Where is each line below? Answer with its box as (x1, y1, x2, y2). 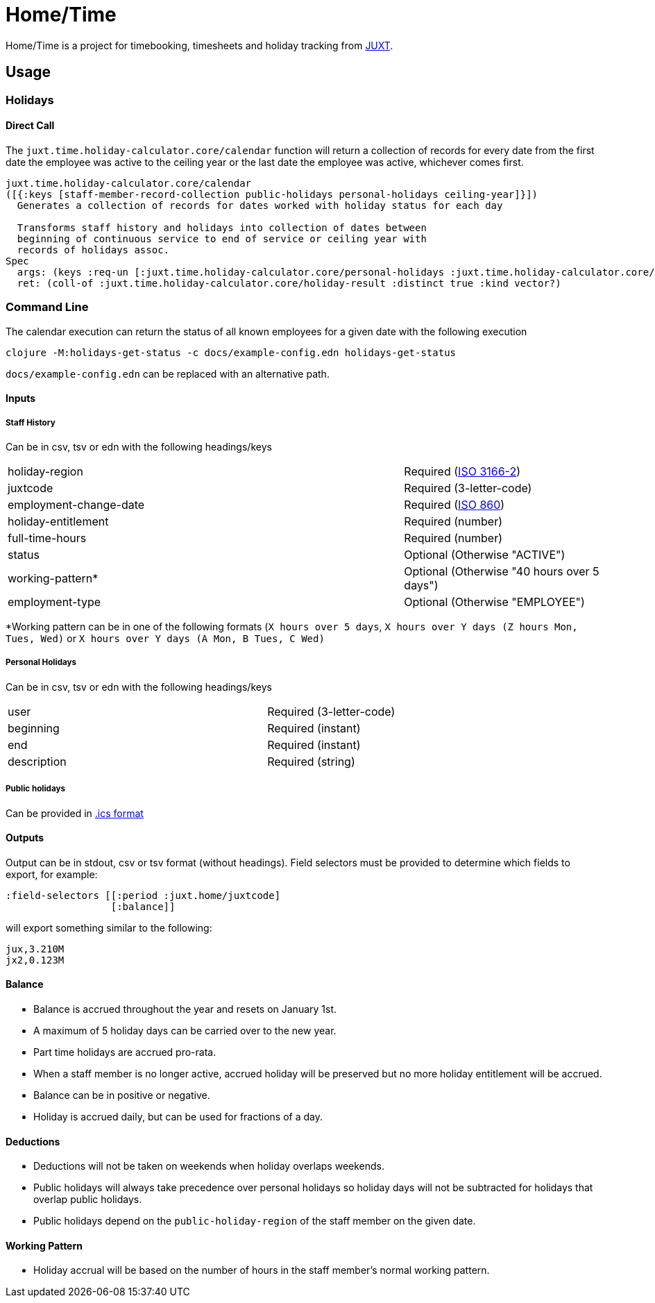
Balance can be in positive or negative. (33, 1088, 210, 1101)
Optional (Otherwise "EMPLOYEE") (404, 594, 585, 609)
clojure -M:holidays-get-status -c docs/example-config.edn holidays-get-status (6, 346, 457, 358)
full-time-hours (8, 530, 87, 545)
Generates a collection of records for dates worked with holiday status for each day (17, 199, 503, 211)
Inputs (6, 392, 36, 405)
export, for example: (6, 868, 98, 880)
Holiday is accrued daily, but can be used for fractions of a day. (33, 1110, 323, 1123)
